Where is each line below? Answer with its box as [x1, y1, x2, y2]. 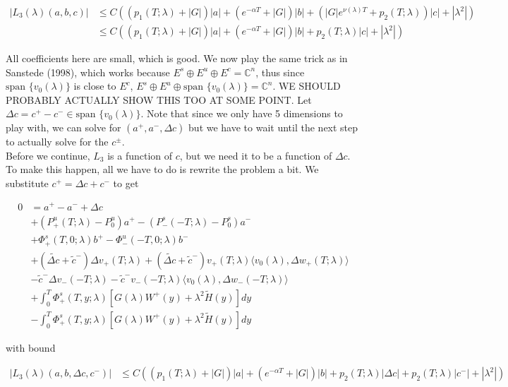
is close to [73, 78, 116, 93]
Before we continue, [6, 148, 90, 162]
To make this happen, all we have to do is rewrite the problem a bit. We [6, 162, 319, 177]
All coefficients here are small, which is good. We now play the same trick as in [6, 51, 348, 66]
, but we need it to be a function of [179, 148, 332, 162]
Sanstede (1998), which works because [6, 64, 170, 79]
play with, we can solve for [6, 120, 121, 135]
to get [113, 175, 139, 190]
